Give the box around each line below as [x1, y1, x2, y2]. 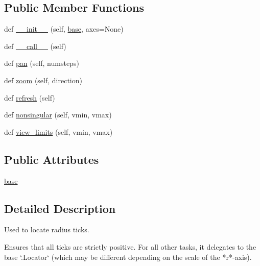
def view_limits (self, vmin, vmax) [4, 126, 113, 137]
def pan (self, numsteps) [4, 58, 79, 68]
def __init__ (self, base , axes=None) [4, 23, 124, 34]
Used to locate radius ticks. [4, 224, 89, 235]
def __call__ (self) [4, 40, 66, 51]
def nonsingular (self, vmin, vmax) [4, 109, 112, 120]
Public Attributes [4, 151, 99, 167]
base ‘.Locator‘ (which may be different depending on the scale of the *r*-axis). [4, 251, 252, 262]
